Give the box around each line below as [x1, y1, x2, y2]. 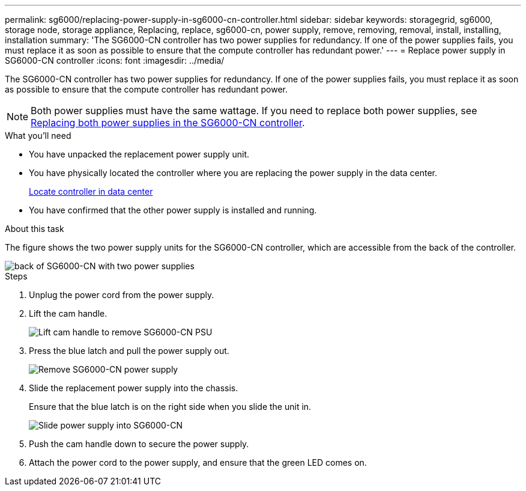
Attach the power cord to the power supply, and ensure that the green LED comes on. [29, 457, 367, 468]
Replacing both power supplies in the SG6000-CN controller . [31, 117, 305, 129]
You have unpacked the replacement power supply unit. [29, 149, 250, 159]
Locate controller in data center [29, 186, 153, 197]
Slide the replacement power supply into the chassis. [29, 383, 238, 393]
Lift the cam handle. [29, 308, 107, 319]
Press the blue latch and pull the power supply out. [29, 346, 229, 356]
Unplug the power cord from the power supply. [29, 290, 214, 300]
